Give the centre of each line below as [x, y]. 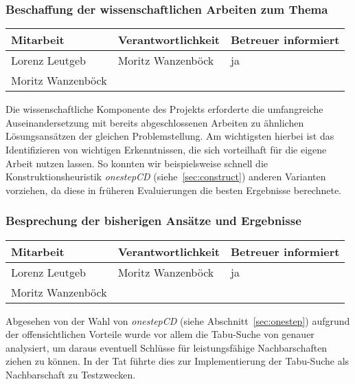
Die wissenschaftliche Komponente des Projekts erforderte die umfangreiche [164, 109]
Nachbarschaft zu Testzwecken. [71, 374]
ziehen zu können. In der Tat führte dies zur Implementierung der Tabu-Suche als [177, 361]
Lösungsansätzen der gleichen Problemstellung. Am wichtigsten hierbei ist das [170, 136]
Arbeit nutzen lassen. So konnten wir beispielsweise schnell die [137, 163]
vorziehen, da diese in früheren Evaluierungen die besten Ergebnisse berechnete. [174, 190]
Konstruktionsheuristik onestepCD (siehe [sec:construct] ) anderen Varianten [166, 177]
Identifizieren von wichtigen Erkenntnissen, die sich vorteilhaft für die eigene [166, 149]
